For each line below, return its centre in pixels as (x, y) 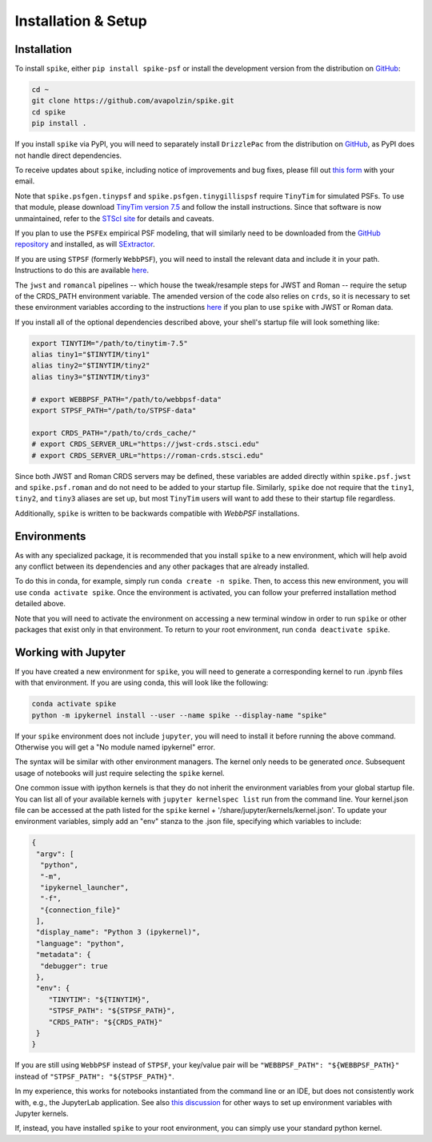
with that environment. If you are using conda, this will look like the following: (142, 683)
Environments (50, 536)
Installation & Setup (81, 21)
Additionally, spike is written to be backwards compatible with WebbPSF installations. (157, 513)
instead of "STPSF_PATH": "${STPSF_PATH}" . (95, 1076)
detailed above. (40, 604)
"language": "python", (81, 943)
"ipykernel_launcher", (85, 887)
